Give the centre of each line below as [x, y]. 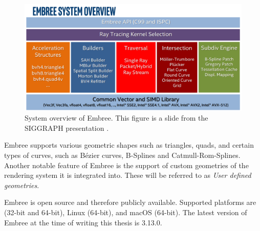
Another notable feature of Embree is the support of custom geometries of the [126, 165]
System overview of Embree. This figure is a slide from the [116, 118]
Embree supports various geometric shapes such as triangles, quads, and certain [129, 145]
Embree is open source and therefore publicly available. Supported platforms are [130, 202]
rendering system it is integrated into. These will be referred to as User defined [128, 175]
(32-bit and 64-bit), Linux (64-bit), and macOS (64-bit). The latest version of [126, 212]
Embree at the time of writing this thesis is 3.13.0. [83, 222]
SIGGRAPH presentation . [67, 128]
